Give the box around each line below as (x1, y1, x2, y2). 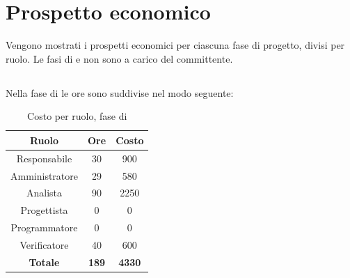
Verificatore (19, 237, 69, 252)
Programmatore (10, 220, 78, 235)
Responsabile (16, 150, 72, 165)
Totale (29, 254, 60, 269)
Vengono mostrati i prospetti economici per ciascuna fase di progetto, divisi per (6, 38, 345, 52)
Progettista (20, 203, 68, 217)
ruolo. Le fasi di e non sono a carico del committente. (6, 51, 233, 65)
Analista (26, 185, 63, 200)
